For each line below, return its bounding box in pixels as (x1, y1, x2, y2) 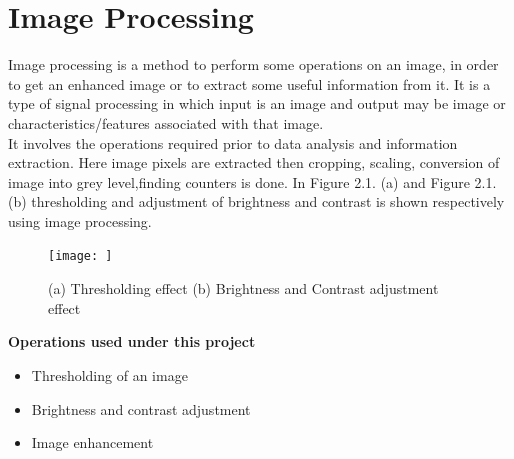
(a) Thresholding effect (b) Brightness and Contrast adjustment (48, 278, 439, 299)
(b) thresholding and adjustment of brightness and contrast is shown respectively (8, 191, 505, 212)
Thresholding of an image (31, 364, 188, 385)
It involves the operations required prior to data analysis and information (8, 132, 458, 153)
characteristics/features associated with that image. (8, 112, 324, 133)
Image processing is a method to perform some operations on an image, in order (8, 54, 499, 75)
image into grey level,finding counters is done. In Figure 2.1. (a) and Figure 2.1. (8, 171, 497, 192)
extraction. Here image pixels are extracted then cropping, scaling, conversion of (8, 152, 500, 173)
